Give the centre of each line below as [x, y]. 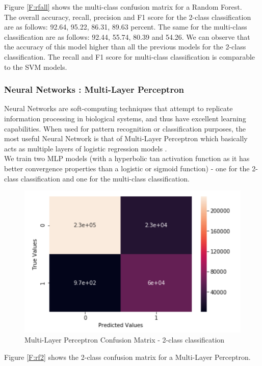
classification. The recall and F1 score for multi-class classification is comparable [130, 56]
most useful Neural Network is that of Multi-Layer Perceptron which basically [126, 138]
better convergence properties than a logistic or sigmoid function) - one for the [127, 168]
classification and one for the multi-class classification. [105, 178]
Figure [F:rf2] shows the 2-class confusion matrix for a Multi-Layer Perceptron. [127, 357]
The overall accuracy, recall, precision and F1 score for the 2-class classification [128, 17]
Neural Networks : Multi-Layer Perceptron [94, 89]
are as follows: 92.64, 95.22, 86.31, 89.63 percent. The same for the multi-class [126, 27]
